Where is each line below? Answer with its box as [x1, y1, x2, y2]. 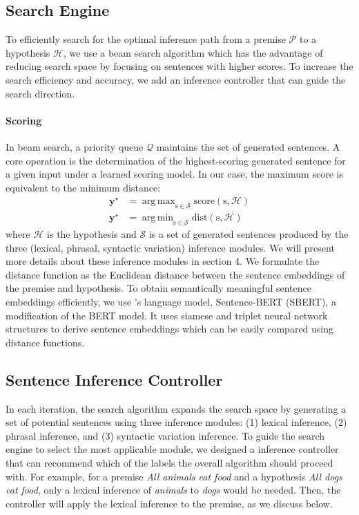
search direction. [6, 86, 75, 100]
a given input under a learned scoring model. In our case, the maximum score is [6, 167, 343, 181]
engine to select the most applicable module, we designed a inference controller [6, 442, 339, 456]
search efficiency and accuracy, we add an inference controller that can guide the [6, 72, 346, 86]
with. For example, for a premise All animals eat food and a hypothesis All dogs [6, 469, 342, 483]
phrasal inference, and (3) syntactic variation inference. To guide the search [6, 428, 325, 442]
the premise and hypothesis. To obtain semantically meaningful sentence [6, 281, 311, 295]
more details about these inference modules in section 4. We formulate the [6, 254, 320, 268]
